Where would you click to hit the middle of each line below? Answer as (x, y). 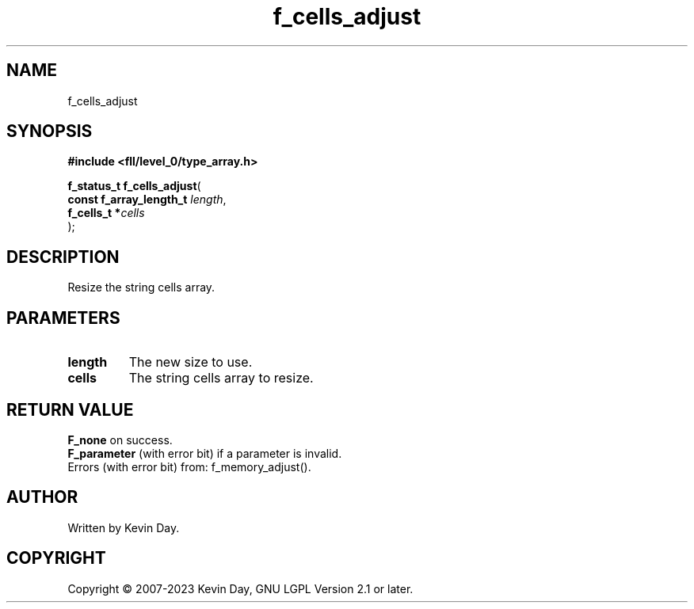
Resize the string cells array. (141, 287)
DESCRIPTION (63, 257)
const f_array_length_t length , (147, 200)
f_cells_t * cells (106, 213)
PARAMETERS (63, 318)
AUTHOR (42, 497)
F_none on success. (120, 440)
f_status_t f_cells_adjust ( (134, 186)
